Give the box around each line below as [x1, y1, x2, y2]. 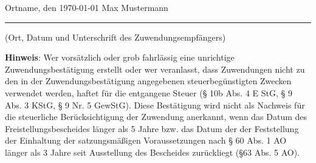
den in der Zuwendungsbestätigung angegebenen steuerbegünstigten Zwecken [5, 75, 292, 87]
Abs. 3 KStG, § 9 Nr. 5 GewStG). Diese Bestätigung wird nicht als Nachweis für [5, 98, 305, 111]
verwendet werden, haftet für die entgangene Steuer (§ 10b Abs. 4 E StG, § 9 [5, 86, 292, 99]
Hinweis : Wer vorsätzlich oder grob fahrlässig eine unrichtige [5, 51, 235, 64]
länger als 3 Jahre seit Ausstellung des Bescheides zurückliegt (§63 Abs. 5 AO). [5, 145, 300, 158]
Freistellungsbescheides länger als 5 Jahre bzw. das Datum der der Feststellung [5, 122, 299, 135]
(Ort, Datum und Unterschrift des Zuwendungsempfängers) [5, 30, 226, 43]
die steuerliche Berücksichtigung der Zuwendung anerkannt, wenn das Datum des [5, 110, 307, 123]
